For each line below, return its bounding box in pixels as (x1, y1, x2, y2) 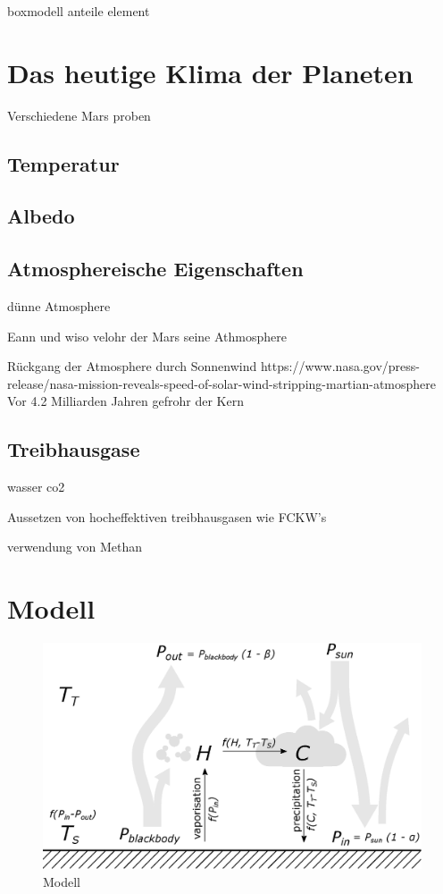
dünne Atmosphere (7, 297, 111, 316)
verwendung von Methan (7, 537, 142, 556)
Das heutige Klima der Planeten (7, 54, 414, 90)
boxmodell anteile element (7, 2, 150, 20)
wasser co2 (7, 477, 65, 496)
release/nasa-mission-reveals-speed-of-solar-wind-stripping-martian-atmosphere (7, 374, 437, 392)
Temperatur (7, 149, 120, 177)
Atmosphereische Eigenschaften (7, 255, 304, 283)
